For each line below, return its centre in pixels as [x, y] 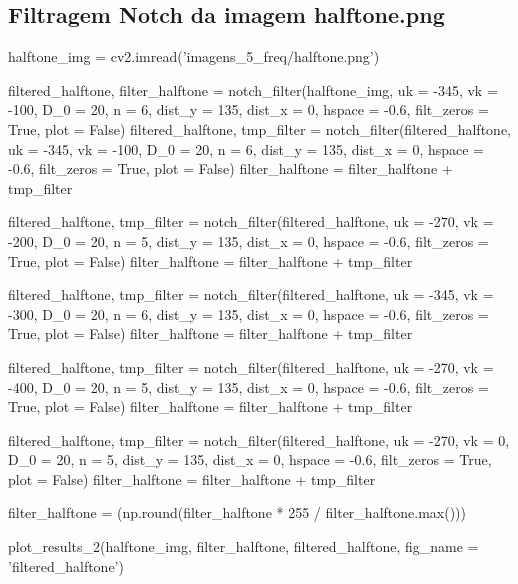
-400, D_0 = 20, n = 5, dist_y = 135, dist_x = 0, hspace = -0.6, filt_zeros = [248, 386]
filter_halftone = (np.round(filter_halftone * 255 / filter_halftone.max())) [237, 512]
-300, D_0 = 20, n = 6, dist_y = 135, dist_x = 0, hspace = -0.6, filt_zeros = [248, 313]
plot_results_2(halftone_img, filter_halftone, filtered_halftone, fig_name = [243, 546]
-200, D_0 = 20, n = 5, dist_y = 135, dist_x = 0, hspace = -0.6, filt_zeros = [248, 240]
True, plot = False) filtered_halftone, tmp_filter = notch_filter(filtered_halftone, [259, 128]
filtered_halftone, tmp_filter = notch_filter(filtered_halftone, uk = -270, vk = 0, [259, 439]
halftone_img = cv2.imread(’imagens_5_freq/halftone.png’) [194, 56]
